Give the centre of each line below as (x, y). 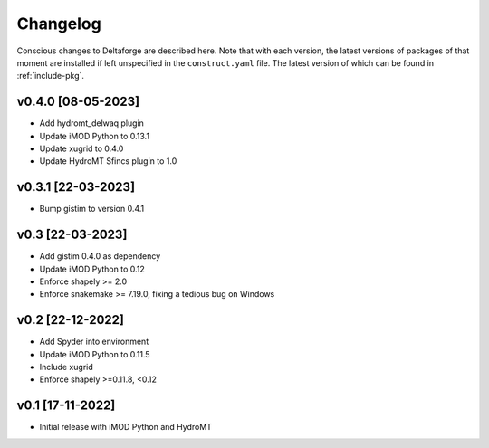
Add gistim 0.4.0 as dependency (100, 256)
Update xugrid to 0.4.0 (81, 148)
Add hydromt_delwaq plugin (92, 123)
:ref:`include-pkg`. (51, 76)
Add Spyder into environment (94, 342)
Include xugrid (67, 367)
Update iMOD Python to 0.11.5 (95, 354)
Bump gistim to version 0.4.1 (92, 209)
